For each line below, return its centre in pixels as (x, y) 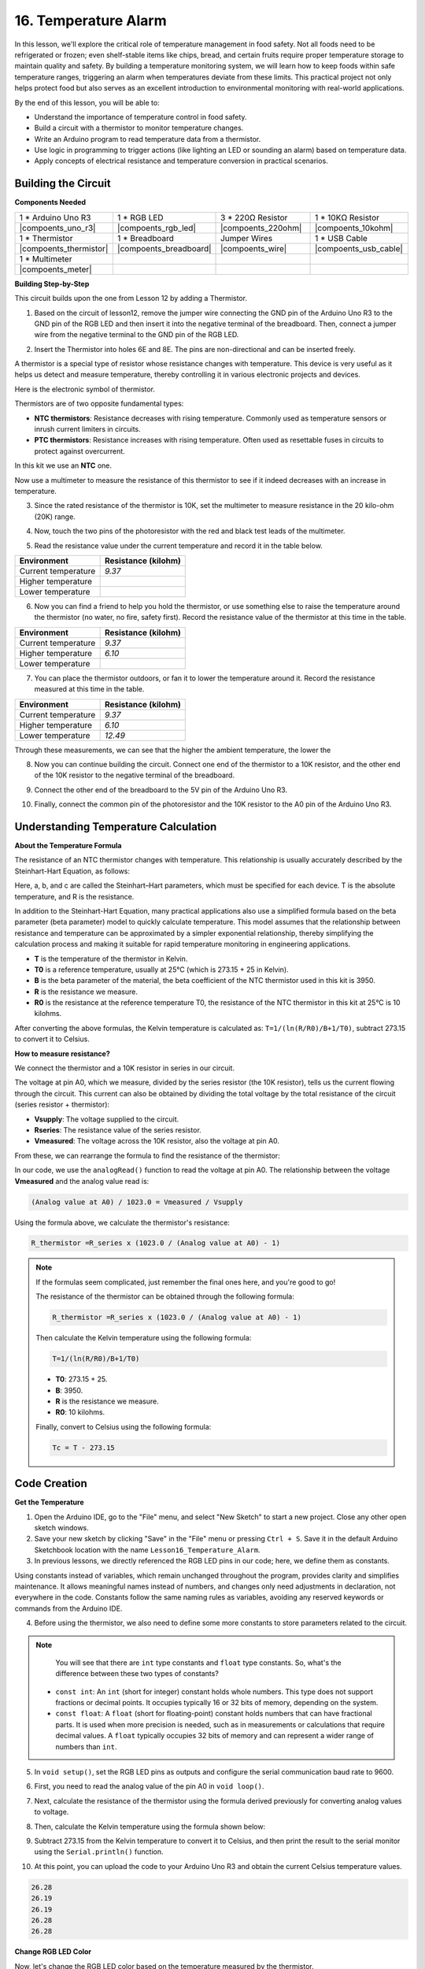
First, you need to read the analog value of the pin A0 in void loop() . (149, 1786)
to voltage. (52, 1812)
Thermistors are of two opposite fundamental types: (99, 404)
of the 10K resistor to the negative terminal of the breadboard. (135, 775)
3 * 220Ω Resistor (254, 217)
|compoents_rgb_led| (156, 228)
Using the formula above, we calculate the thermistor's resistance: (122, 1222)
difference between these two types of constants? (137, 1674)
